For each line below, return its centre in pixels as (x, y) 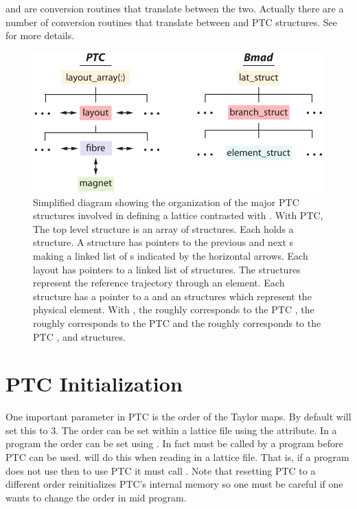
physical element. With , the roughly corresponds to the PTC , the (174, 309)
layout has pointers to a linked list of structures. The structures (167, 269)
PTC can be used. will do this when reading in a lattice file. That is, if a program (177, 457)
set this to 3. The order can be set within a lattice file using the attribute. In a (171, 430)
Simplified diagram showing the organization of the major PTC (166, 202)
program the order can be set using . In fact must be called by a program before (174, 443)
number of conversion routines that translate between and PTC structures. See (172, 22)
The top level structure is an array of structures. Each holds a (163, 228)
